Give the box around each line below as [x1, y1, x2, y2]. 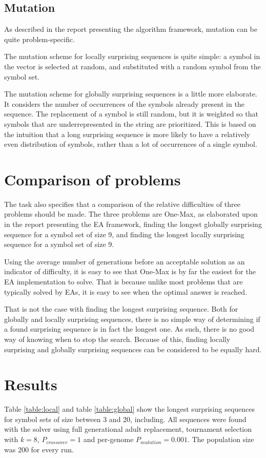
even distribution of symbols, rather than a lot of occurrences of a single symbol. [4, 139, 257, 149]
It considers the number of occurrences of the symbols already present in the [4, 98, 244, 109]
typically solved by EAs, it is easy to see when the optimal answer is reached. [4, 286, 248, 297]
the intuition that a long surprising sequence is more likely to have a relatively [4, 128, 250, 139]
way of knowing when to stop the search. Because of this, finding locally [4, 333, 231, 344]
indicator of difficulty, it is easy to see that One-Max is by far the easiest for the [4, 266, 256, 277]
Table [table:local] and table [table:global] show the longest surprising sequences [4, 404, 255, 414]
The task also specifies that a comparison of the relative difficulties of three [4, 198, 240, 209]
